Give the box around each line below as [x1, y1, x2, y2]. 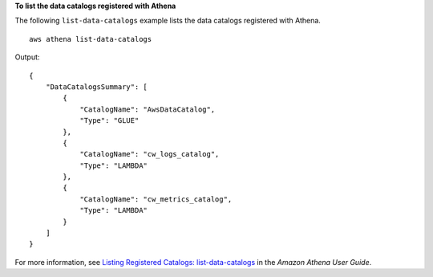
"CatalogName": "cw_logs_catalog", [79, 149, 220, 159]
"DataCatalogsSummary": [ [45, 82, 148, 92]
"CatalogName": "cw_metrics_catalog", [79, 194, 233, 204]
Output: [14, 52, 40, 62]
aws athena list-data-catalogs [29, 35, 152, 43]
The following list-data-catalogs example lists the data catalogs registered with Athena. [14, 16, 321, 26]
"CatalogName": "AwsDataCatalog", [79, 104, 216, 114]
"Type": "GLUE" [79, 116, 140, 125]
